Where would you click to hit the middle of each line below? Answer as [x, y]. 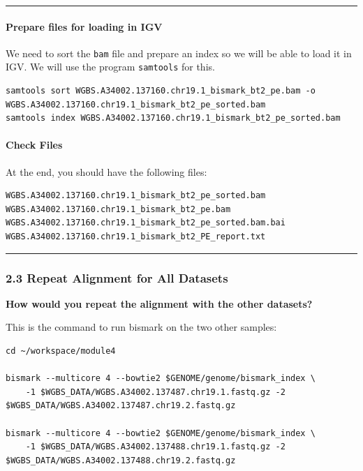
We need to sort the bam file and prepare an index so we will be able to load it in [179, 53]
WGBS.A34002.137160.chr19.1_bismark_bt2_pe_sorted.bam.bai [146, 223]
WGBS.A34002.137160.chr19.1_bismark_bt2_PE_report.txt [136, 237]
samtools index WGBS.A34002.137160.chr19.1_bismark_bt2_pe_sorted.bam [173, 118]
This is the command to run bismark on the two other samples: [141, 327]
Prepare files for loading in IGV [84, 26]
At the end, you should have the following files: [106, 171]
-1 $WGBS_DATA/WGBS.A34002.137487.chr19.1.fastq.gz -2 [155, 392]
